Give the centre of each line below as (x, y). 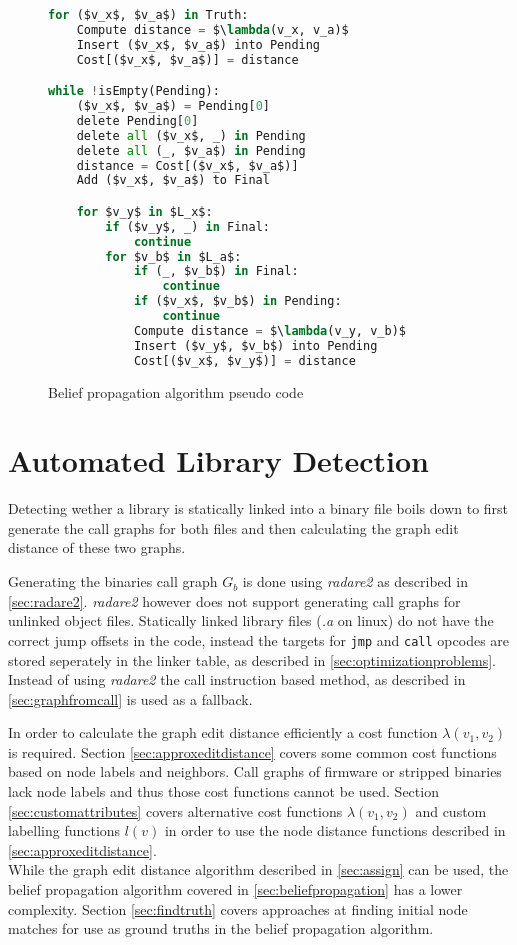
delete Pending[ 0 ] (137, 120)
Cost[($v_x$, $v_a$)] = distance (187, 59)
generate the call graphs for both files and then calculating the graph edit (233, 527)
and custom (451, 810)
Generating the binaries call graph (113, 581)
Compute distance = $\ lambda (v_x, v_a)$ (212, 29)
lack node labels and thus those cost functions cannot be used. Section (223, 791)
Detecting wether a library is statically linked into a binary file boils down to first (258, 508)
